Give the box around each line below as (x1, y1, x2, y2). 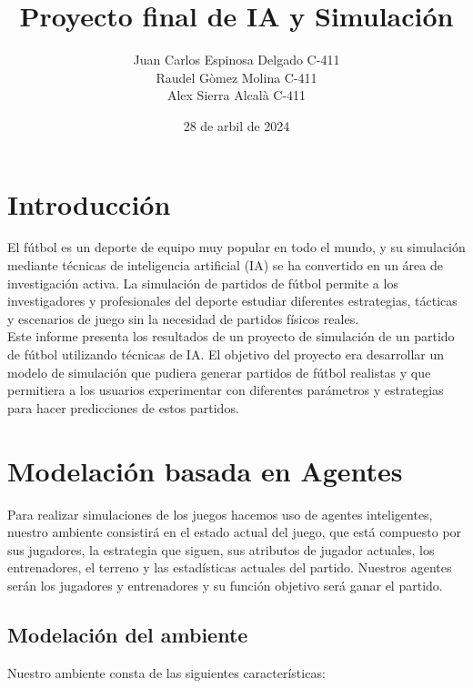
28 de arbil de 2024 (183, 116, 290, 135)
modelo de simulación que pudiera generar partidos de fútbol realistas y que (7, 362, 431, 381)
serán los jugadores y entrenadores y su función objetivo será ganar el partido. (7, 575, 443, 594)
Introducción (7, 185, 171, 222)
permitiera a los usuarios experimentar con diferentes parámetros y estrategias (7, 380, 444, 400)
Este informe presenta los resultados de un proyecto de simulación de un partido (7, 327, 455, 346)
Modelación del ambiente (7, 620, 248, 648)
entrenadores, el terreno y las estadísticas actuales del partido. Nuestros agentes (7, 558, 452, 577)
